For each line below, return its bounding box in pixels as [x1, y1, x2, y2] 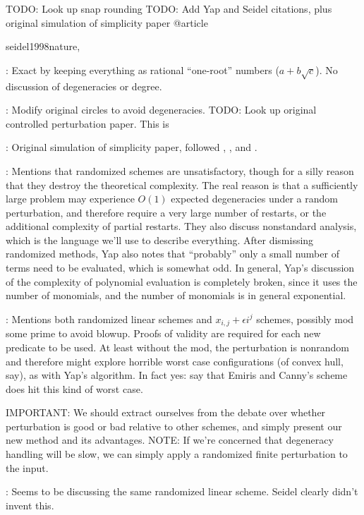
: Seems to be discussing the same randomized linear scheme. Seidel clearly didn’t [6, 484, 358, 499]
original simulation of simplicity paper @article [6, 15, 208, 30]
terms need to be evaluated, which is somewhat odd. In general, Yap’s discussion [6, 260, 355, 275]
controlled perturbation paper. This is [6, 116, 169, 131]
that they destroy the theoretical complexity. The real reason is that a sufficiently [6, 177, 358, 192]
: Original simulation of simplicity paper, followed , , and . [6, 140, 257, 154]
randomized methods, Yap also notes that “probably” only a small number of [6, 246, 339, 261]
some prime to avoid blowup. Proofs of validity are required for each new [6, 326, 321, 341]
